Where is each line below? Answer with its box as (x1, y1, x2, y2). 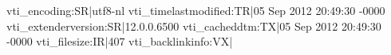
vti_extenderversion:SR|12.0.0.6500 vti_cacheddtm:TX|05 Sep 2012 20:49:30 (6, 17, 381, 34)
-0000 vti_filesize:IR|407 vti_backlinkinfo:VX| (6, 33, 233, 49)
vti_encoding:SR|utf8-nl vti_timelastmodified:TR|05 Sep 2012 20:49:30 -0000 (6, 2, 385, 18)
